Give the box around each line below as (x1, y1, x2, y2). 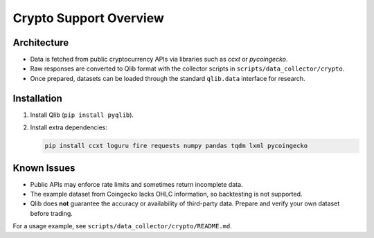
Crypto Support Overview (12, 10, 164, 26)
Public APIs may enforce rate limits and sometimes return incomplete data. (30, 180, 243, 188)
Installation (12, 92, 62, 104)
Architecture (12, 37, 69, 48)
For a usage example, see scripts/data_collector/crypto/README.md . (12, 222, 232, 230)
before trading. (30, 209, 73, 217)
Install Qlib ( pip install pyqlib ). (30, 111, 134, 119)
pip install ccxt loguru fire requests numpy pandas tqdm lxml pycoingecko (44, 142, 308, 150)
